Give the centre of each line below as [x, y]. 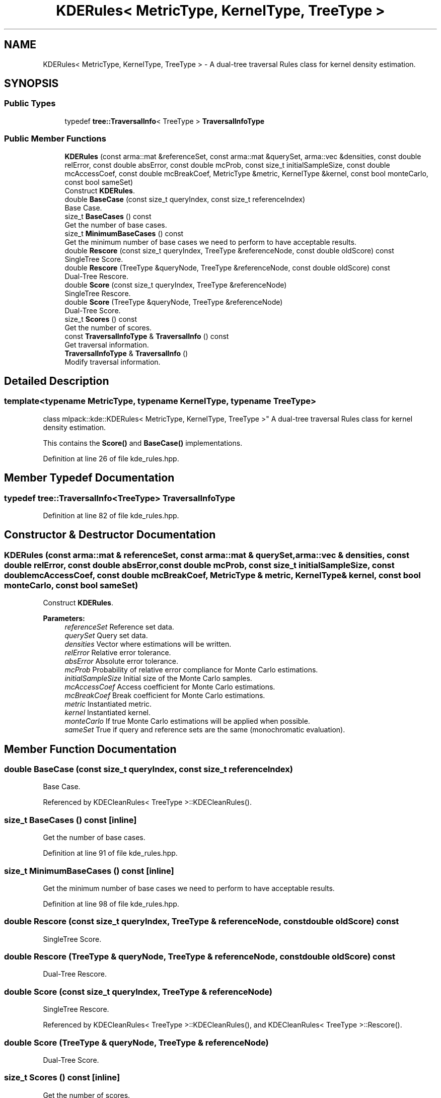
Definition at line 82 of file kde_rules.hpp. [111, 516]
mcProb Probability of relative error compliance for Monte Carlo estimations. [191, 670]
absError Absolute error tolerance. [122, 661]
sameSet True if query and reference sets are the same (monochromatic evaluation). [205, 730]
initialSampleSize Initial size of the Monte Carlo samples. [158, 678]
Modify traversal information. [113, 362]
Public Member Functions [55, 139]
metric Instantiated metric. [108, 704]
